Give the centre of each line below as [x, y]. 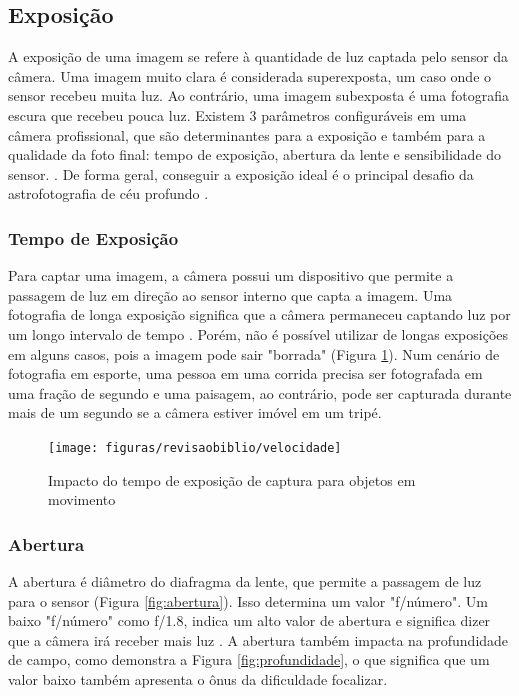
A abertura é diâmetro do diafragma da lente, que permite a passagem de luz [245, 580]
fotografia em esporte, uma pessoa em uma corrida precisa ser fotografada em [245, 373]
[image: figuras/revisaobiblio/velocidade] [195, 447]
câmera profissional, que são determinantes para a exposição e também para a [247, 134]
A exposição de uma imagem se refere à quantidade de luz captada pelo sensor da [258, 56]
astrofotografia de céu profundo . [108, 193]
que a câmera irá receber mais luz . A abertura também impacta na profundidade [258, 639]
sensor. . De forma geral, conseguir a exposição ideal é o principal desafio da [241, 173]
